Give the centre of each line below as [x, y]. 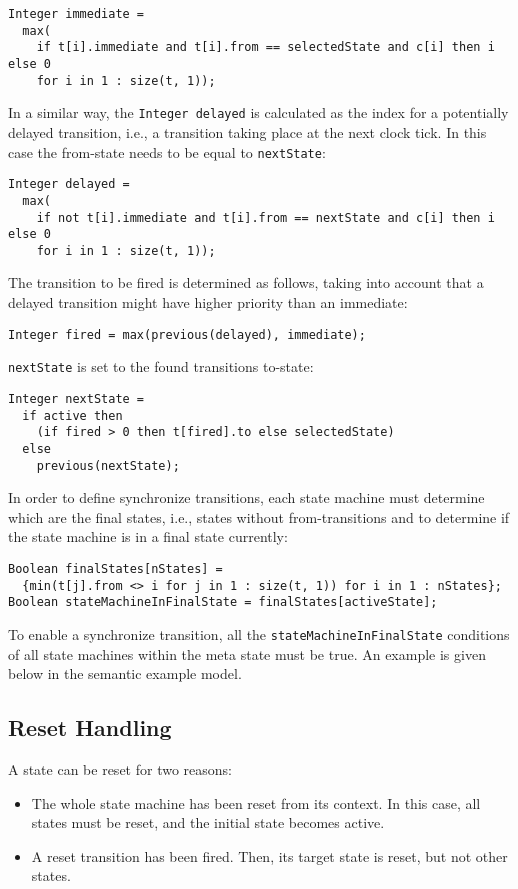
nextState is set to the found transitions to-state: [161, 366]
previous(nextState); [108, 465]
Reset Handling [90, 727]
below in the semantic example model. [125, 673]
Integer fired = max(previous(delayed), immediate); [187, 334]
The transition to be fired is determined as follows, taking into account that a [246, 282]
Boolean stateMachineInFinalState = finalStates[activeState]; [223, 602]
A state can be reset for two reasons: [120, 769]
